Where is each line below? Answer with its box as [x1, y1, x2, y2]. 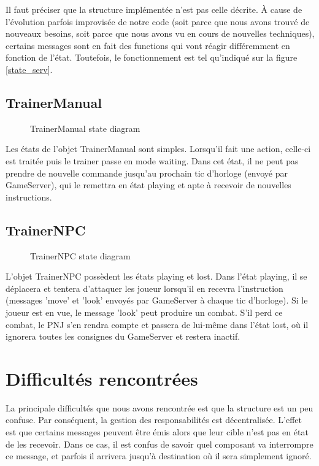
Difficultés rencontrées [6, 365, 198, 391]
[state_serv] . [6, 63, 53, 75]
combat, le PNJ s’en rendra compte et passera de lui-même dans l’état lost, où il [6, 318, 309, 330]
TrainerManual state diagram [30, 121, 140, 134]
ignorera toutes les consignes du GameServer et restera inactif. [6, 330, 240, 343]
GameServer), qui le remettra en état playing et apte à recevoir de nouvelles [6, 178, 291, 191]
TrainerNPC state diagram [30, 249, 131, 262]
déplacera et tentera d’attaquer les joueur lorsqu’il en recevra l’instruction [6, 281, 283, 294]
